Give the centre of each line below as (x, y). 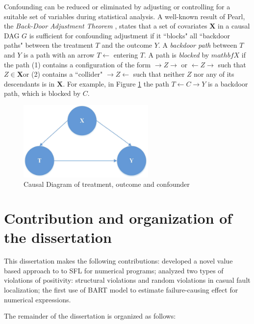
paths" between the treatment (49, 45)
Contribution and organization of (118, 218)
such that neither (159, 74)
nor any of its (214, 74)
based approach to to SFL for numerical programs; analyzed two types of (114, 270)
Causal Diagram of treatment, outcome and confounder (107, 184)
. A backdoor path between (198, 45)
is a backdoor (228, 83)
